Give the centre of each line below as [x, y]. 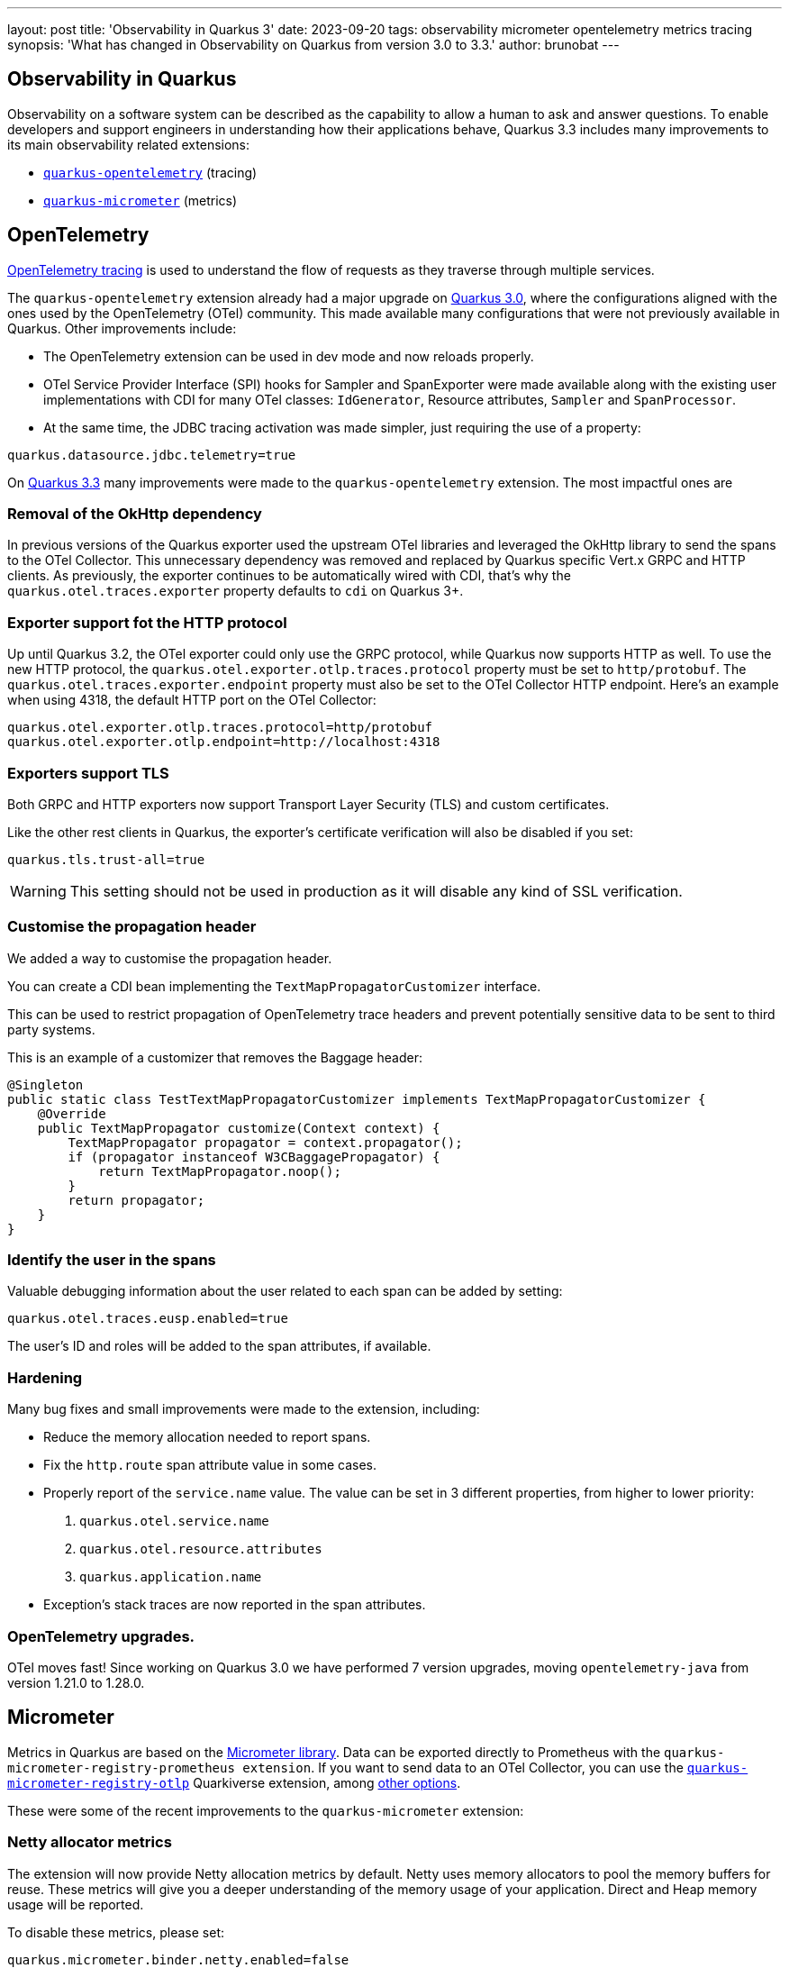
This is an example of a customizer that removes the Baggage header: [215, 1057]
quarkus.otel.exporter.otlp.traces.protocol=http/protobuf [220, 728]
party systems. [51, 1029]
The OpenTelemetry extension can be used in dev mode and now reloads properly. [289, 356]
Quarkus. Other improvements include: [122, 328]
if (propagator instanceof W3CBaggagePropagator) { [254, 1157]
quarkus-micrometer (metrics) [141, 200]
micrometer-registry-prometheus [121, 1768]
